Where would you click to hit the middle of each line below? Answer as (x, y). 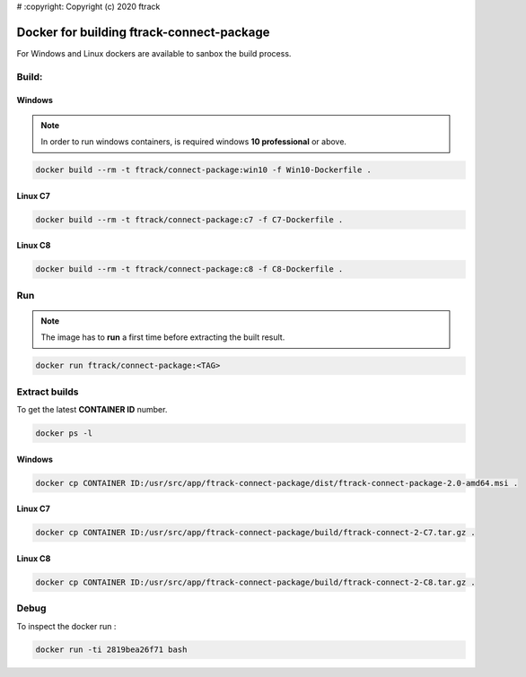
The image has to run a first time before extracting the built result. (163, 337)
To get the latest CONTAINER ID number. (92, 410)
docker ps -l (64, 434)
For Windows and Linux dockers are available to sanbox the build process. (154, 53)
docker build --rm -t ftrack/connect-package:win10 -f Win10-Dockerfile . (204, 170)
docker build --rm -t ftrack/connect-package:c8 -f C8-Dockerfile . (189, 269)
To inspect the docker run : (66, 626)
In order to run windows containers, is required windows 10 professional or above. (194, 142)
